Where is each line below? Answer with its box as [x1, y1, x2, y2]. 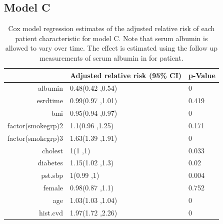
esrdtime [36, 95, 63, 106]
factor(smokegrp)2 [7, 120, 63, 130]
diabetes [37, 157, 63, 168]
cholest [42, 145, 63, 155]
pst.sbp [41, 170, 63, 180]
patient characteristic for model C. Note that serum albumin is [15, 33, 208, 43]
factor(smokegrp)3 [7, 132, 63, 143]
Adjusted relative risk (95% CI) [70, 70, 182, 80]
